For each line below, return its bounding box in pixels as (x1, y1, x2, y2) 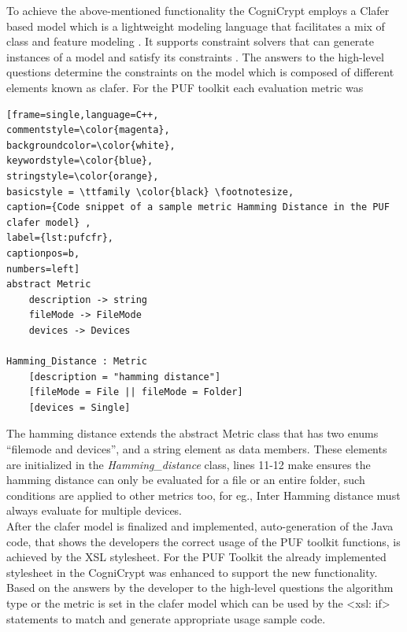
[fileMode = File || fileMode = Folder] (28, 386, 243, 398)
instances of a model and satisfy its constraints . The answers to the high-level (6, 48, 384, 65)
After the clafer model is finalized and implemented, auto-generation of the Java (6, 518, 394, 534)
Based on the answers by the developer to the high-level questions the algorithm (6, 579, 394, 596)
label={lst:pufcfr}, (6, 232, 114, 244)
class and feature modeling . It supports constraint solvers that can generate (6, 33, 375, 50)
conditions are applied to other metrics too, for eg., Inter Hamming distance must (6, 486, 401, 503)
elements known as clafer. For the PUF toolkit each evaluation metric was (6, 79, 364, 95)
